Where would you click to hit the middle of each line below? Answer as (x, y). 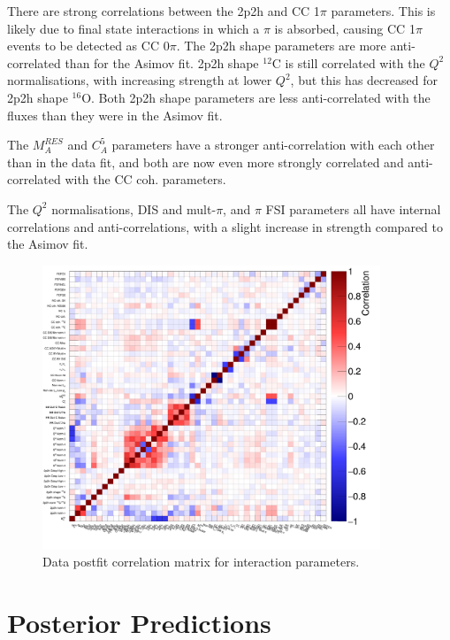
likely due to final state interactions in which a (133, 28)
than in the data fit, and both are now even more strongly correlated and (206, 162)
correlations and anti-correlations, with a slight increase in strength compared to (225, 226)
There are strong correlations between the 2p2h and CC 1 (164, 11)
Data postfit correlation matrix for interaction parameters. (201, 562)
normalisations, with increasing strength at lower (140, 80)
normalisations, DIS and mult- (134, 208)
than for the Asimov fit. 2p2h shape (162, 62)
